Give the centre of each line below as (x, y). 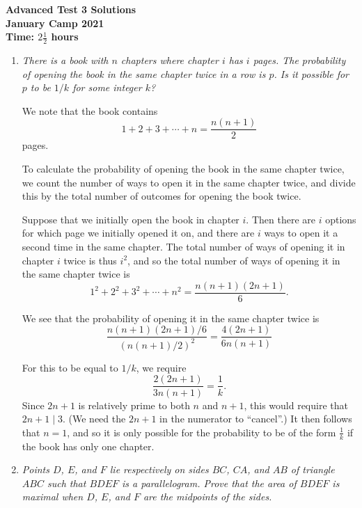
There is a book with (65, 60)
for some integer (107, 87)
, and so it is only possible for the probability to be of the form (202, 432)
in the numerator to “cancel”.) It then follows (256, 419)
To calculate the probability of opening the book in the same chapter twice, (183, 169)
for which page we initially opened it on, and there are (138, 233)
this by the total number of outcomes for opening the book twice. (162, 196)
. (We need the (94, 419)
